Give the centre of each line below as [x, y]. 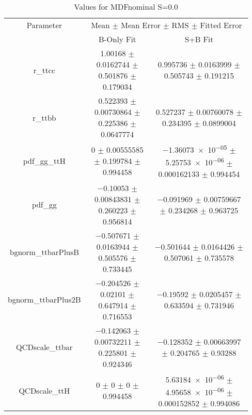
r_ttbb [44, 117]
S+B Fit [199, 39]
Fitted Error [221, 25]
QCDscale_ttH [44, 390]
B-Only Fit [117, 39]
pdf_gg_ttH [44, 161]
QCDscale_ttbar [44, 347]
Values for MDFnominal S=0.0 [126, 7]
